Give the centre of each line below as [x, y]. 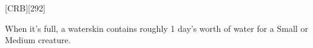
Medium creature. [38, 40]
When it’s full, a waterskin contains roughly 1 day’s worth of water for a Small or [156, 28]
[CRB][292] [25, 8]
